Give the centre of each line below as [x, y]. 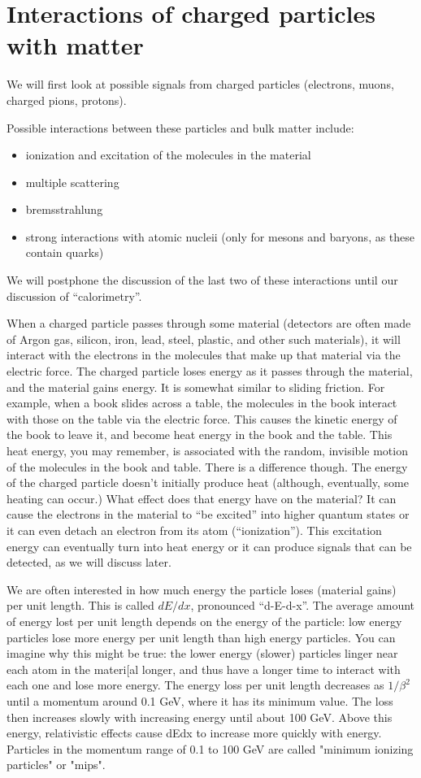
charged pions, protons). [67, 100]
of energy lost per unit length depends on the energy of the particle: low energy [204, 621]
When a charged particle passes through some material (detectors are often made [209, 323]
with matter [75, 45]
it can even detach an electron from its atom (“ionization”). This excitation [194, 530]
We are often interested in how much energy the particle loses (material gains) [202, 589]
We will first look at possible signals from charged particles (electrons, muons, [200, 84]
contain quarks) [65, 252]
